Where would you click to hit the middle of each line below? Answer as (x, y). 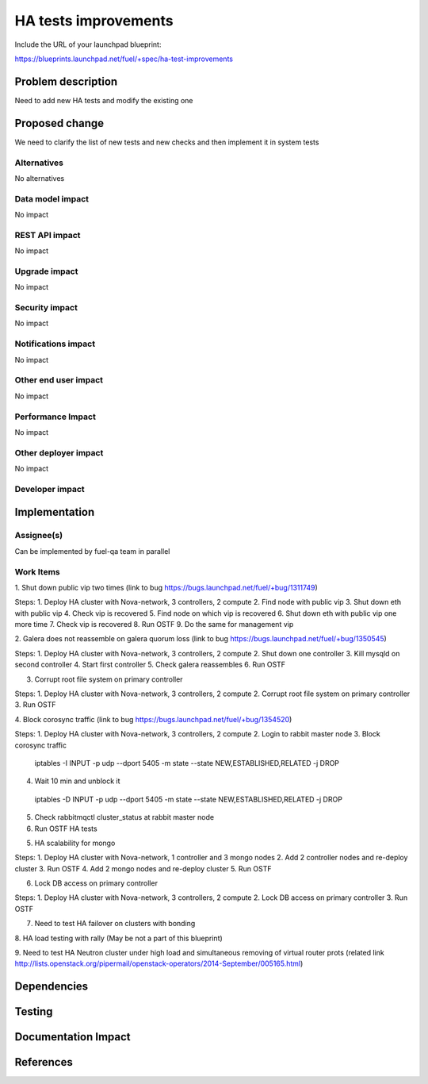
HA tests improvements (94, 21)
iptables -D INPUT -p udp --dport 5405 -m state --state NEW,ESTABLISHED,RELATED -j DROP (188, 799)
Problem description (66, 81)
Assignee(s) (39, 536)
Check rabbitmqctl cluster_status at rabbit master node (124, 817)
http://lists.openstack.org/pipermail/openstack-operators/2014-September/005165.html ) (159, 963)
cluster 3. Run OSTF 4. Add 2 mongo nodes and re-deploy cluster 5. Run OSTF (143, 868)
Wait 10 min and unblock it (77, 781)
